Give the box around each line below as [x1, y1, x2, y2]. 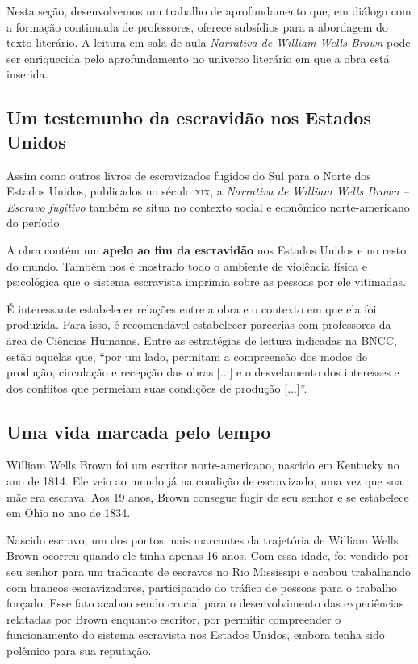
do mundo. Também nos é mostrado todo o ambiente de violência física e [6, 257, 368, 274]
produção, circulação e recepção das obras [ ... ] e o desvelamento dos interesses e [6, 364, 399, 380]
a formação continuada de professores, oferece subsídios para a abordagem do [6, 18, 388, 35]
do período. [6, 214, 63, 231]
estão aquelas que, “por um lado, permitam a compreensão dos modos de [6, 347, 367, 364]
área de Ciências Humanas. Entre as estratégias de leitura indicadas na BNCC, [6, 331, 397, 348]
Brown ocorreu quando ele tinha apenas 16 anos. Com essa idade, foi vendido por [6, 547, 409, 564]
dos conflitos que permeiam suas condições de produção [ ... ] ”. [6, 379, 307, 396]
